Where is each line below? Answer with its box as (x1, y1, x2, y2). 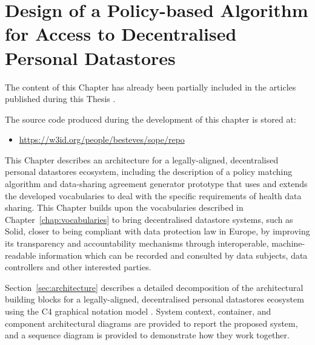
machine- (271, 237, 305, 250)
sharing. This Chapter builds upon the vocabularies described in (5, 201, 244, 214)
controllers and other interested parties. (5, 261, 151, 273)
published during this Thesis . (5, 92, 116, 105)
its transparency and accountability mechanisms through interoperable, (5, 237, 269, 250)
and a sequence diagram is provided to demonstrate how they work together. (5, 329, 290, 341)
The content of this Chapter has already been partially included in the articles (5, 80, 296, 93)
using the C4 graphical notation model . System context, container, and (5, 305, 271, 317)
